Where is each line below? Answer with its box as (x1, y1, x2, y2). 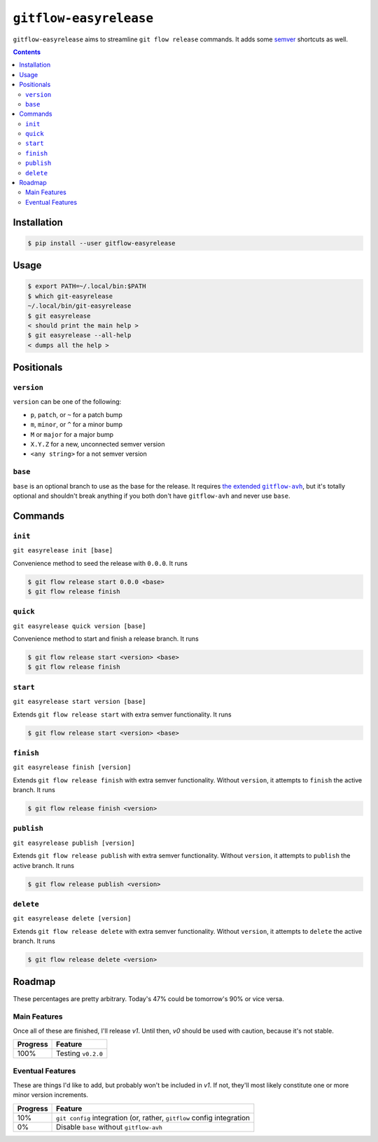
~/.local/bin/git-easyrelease (27, 302, 132, 310)
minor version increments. (13, 1091, 89, 1099)
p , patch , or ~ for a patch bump (30, 410, 122, 419)
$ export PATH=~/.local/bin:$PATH (27, 283, 146, 290)
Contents (13, 48, 41, 56)
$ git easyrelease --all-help (27, 332, 132, 339)
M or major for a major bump (30, 430, 114, 438)
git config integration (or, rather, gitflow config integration (56, 1113, 251, 1122)
